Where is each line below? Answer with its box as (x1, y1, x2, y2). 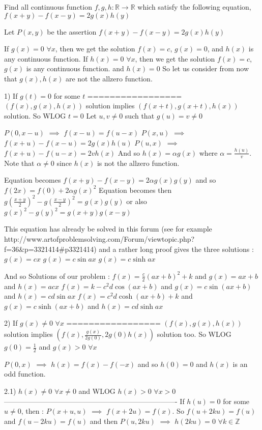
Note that (4, 157, 35, 168)
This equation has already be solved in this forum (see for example (4, 223, 212, 234)
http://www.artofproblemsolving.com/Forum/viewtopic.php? (4, 234, 195, 244)
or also (126, 195, 147, 206)
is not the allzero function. (97, 157, 180, 168)
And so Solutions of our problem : (4, 270, 110, 281)
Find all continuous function (4, 2, 92, 12)
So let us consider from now (162, 63, 249, 74)
